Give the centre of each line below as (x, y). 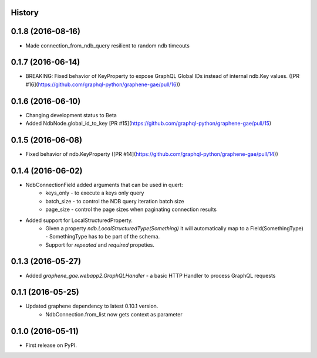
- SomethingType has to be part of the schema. (103, 237)
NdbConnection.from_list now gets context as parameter (114, 314)
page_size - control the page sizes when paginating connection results (131, 209)
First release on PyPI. (51, 345)
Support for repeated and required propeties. (100, 245)
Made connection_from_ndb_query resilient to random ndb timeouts (108, 45)
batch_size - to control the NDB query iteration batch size (115, 201)
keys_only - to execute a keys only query (95, 193)
